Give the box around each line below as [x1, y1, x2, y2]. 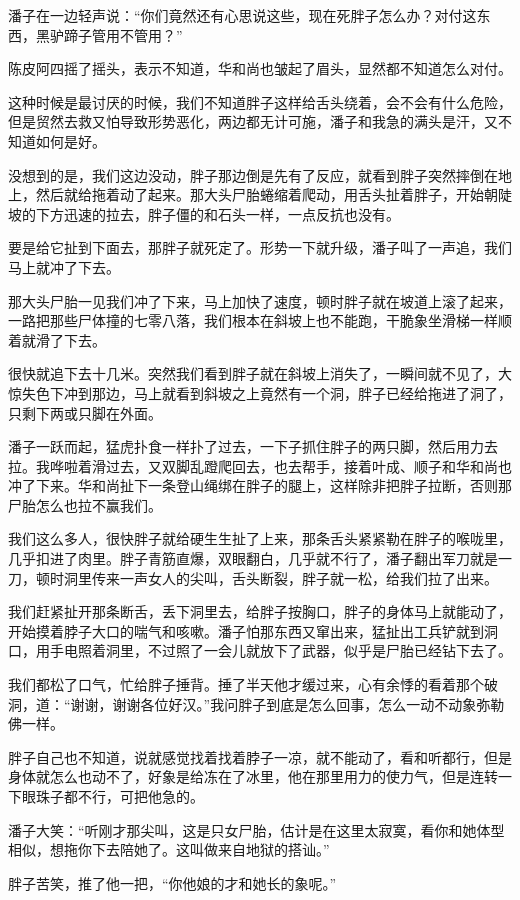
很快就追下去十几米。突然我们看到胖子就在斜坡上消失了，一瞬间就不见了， [8, 363, 498, 384]
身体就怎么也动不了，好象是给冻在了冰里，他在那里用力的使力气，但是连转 [8, 766, 498, 787]
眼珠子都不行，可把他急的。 [21, 786, 204, 806]
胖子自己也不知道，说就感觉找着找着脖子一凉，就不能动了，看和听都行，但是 [8, 746, 512, 767]
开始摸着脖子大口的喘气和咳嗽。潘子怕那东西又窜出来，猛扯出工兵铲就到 [8, 620, 484, 641]
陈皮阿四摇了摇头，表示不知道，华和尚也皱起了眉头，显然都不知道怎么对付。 [8, 58, 512, 79]
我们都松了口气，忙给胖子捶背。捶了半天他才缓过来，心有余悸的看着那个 [8, 674, 484, 695]
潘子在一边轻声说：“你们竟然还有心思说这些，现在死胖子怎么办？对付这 [8, 5, 477, 25]
